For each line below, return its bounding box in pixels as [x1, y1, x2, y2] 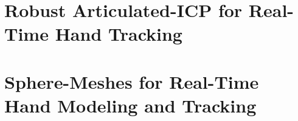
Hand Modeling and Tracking [4, 92, 257, 117]
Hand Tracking [55, 21, 182, 46]
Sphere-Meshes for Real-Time [4, 69, 259, 94]
